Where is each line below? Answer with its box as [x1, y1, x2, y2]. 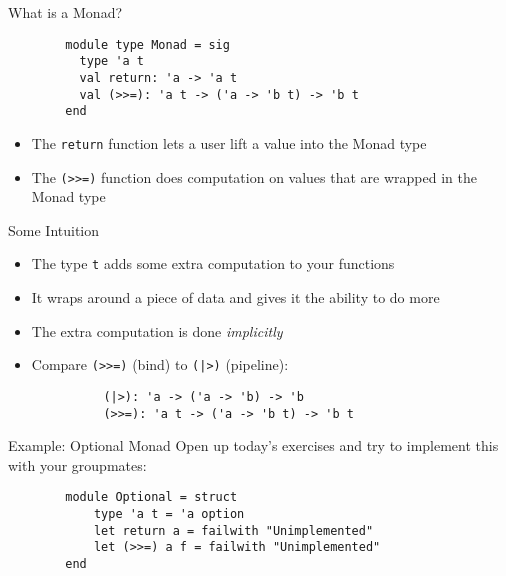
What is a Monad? [8, 2, 123, 22]
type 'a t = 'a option [93, 507, 245, 522]
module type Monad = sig [65, 37, 230, 52]
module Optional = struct [65, 490, 238, 505]
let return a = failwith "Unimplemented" [93, 523, 374, 538]
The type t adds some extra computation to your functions [31, 253, 395, 274]
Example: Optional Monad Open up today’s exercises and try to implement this [8, 435, 499, 456]
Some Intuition [8, 219, 100, 240]
